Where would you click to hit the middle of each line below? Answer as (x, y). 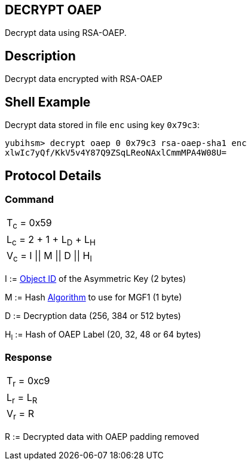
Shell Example (48, 102)
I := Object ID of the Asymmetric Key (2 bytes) (96, 278)
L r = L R (22, 398)
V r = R (20, 414)
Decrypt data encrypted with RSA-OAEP (84, 79)
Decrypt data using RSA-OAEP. (66, 33)
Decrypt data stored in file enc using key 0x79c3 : (102, 125)
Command (29, 199)
